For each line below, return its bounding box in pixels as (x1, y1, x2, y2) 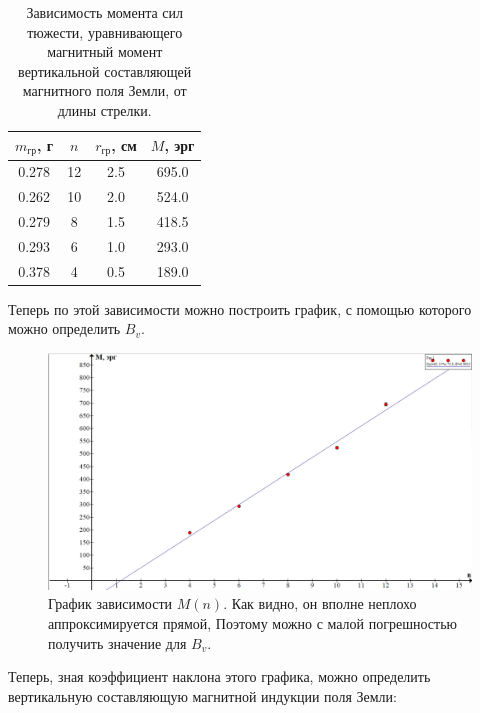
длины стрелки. (57, 99, 152, 120)
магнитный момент (47, 41, 163, 62)
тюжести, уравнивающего (27, 21, 183, 42)
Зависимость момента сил (26, 2, 184, 22)
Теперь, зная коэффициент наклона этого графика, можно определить (8, 666, 431, 687)
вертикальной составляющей (18, 60, 192, 81)
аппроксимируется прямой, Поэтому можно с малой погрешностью (48, 612, 457, 633)
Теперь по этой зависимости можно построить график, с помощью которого (8, 298, 472, 319)
